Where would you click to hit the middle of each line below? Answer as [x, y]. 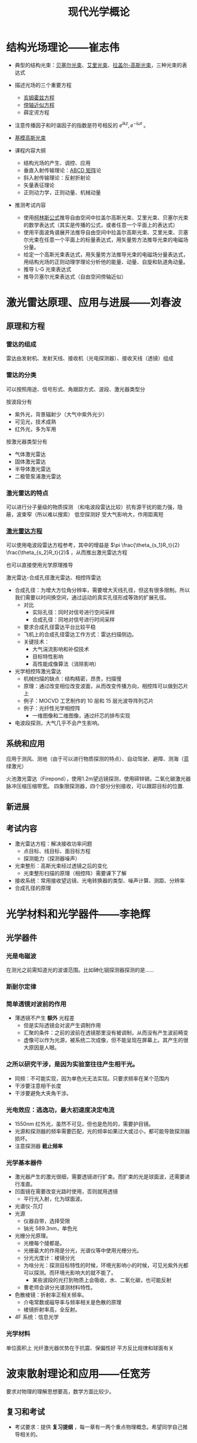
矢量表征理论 [39, 185]
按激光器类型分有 [27, 441]
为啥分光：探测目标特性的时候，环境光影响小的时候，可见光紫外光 [103, 1265]
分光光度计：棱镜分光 [49, 1258]
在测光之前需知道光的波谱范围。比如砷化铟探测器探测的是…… [80, 970]
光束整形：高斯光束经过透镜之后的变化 [61, 866]
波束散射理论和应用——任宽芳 [79, 1374]
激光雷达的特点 [27, 493]
